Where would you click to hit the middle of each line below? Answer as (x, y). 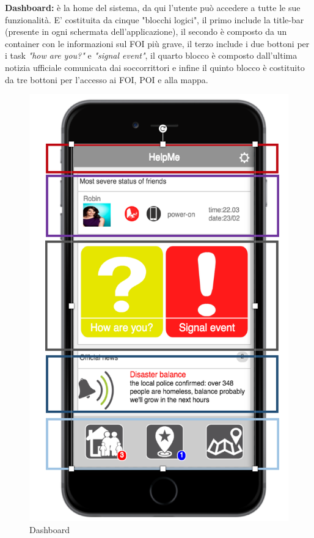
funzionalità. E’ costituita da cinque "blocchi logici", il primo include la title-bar (155, 19)
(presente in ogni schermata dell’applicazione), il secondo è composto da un (146, 31)
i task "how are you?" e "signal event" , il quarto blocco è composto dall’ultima (151, 55)
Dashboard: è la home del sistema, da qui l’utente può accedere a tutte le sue (153, 7)
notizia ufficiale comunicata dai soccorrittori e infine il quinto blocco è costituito (155, 67)
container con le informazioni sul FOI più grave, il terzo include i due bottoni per (157, 43)
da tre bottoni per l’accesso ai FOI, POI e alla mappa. (107, 79)
